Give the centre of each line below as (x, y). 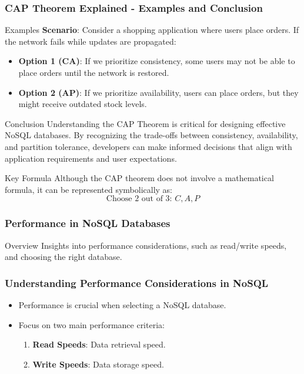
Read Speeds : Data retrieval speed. (99, 344)
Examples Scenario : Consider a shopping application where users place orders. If (152, 30)
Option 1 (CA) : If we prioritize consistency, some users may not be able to (157, 61)
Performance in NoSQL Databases (88, 223)
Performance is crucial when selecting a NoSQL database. (122, 304)
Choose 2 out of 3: (139, 199)
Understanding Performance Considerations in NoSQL (137, 283)
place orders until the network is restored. (94, 72)
